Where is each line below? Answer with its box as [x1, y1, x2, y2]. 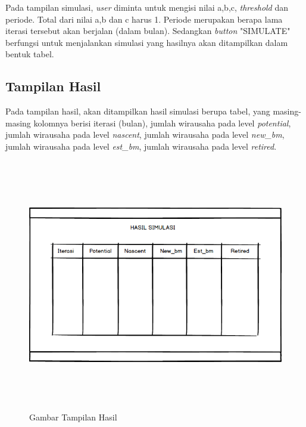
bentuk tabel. [5, 48, 54, 60]
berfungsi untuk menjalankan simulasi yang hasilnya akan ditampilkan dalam [5, 36, 288, 48]
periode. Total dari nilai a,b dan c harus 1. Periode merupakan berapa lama [5, 13, 283, 25]
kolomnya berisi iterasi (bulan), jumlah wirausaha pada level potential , [33, 116, 291, 129]
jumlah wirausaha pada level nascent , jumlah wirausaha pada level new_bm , [5, 128, 285, 141]
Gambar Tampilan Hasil [29, 410, 117, 423]
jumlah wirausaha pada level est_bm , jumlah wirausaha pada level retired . [5, 140, 277, 152]
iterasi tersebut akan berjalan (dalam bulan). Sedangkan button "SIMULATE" [5, 24, 291, 37]
